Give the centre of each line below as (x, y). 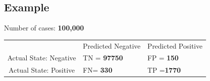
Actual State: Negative (42, 58)
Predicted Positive (175, 45)
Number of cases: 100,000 (44, 28)
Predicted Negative (112, 45)
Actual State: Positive (42, 70)
